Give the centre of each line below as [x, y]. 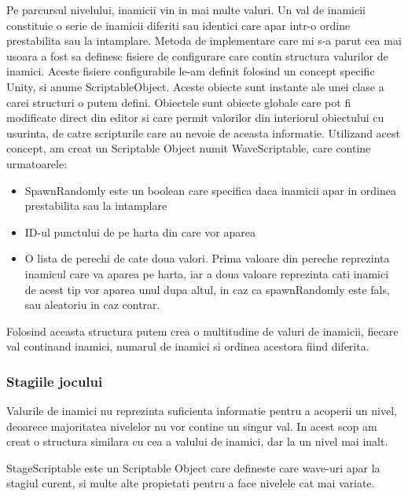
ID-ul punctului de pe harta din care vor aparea [140, 231]
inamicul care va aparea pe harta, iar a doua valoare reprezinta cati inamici [207, 273]
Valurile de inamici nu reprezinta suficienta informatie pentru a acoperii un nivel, [202, 411]
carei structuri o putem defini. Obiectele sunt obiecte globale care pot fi [179, 102]
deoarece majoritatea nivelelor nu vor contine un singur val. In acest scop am [192, 426]
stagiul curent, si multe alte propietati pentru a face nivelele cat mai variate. [191, 483]
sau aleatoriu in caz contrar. [92, 305]
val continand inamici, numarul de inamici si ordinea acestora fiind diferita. [188, 346]
